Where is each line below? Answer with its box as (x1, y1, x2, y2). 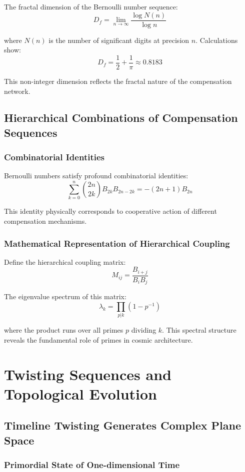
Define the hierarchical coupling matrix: (4, 256, 126, 267)
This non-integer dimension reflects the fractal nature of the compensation (4, 75, 232, 86)
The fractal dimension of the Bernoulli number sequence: (4, 1, 178, 11)
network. (4, 85, 30, 96)
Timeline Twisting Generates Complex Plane (4, 418, 241, 433)
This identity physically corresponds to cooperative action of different (4, 206, 217, 216)
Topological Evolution (4, 383, 157, 404)
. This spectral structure (162, 325, 236, 335)
